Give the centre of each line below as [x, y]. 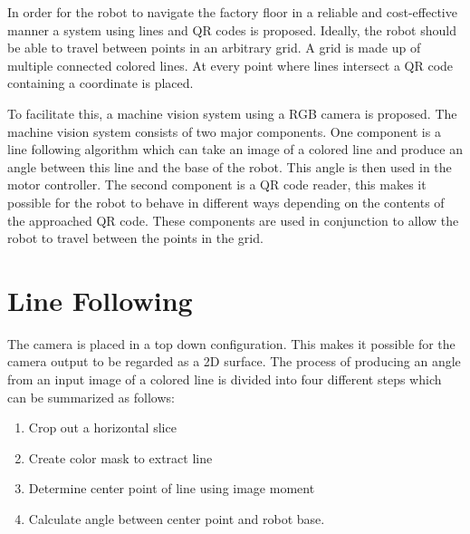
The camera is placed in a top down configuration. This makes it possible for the [231, 343]
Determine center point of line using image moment [172, 488]
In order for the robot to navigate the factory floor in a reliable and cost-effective [232, 12]
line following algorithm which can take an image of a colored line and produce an [235, 149]
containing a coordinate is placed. [101, 83]
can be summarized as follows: [91, 397]
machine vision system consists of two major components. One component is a [224, 131]
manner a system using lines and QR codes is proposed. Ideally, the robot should [232, 29]
